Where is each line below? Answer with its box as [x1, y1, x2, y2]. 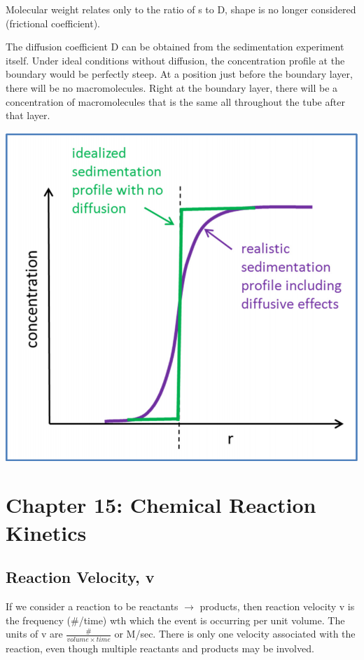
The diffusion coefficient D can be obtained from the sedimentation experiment [6, 39, 344, 54]
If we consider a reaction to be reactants [6, 599, 178, 614]
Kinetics [6, 518, 87, 546]
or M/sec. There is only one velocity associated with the [114, 626, 356, 641]
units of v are [6, 626, 63, 641]
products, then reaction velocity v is [199, 599, 355, 614]
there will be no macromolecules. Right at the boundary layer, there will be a [6, 80, 338, 95]
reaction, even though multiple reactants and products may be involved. [6, 640, 314, 655]
